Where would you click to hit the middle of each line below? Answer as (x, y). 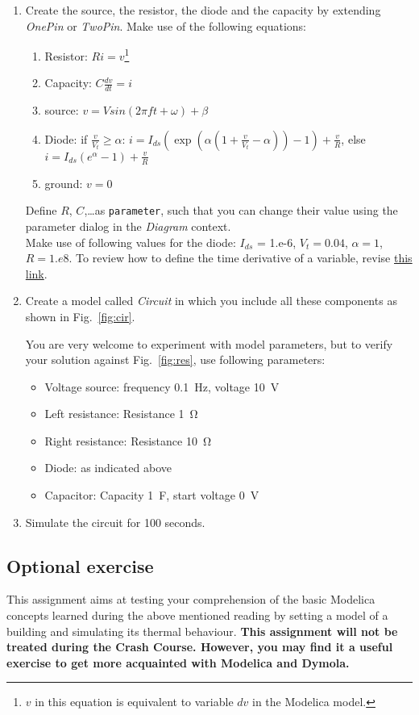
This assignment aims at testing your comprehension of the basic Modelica (191, 599)
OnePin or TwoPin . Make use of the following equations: (166, 25)
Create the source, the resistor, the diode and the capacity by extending (203, 10)
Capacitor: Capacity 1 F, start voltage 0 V (152, 495)
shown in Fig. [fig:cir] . (80, 316)
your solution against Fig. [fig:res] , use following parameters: (175, 360)
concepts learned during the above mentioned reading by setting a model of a (197, 615)
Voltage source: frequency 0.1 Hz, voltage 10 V (162, 386)
